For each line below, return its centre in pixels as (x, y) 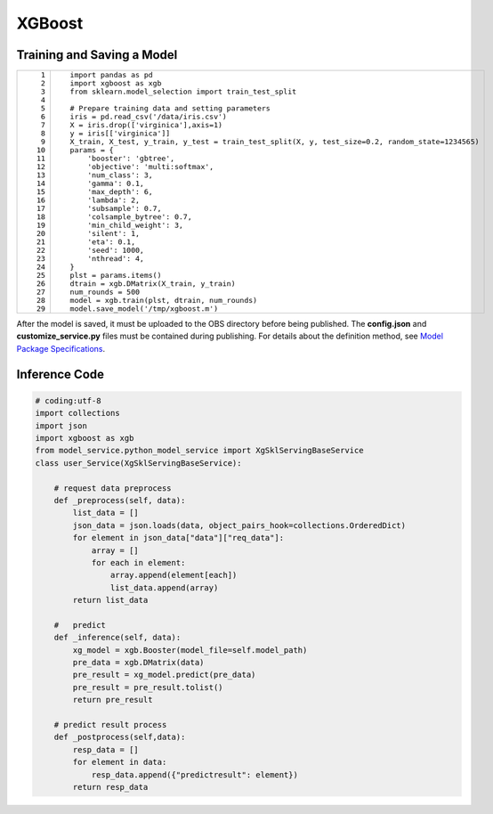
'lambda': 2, (114, 200)
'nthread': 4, (116, 259)
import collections (77, 413)
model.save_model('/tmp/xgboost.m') (144, 309)
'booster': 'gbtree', (131, 159)
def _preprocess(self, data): (120, 500)
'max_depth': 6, (120, 192)
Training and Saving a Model (97, 55)
